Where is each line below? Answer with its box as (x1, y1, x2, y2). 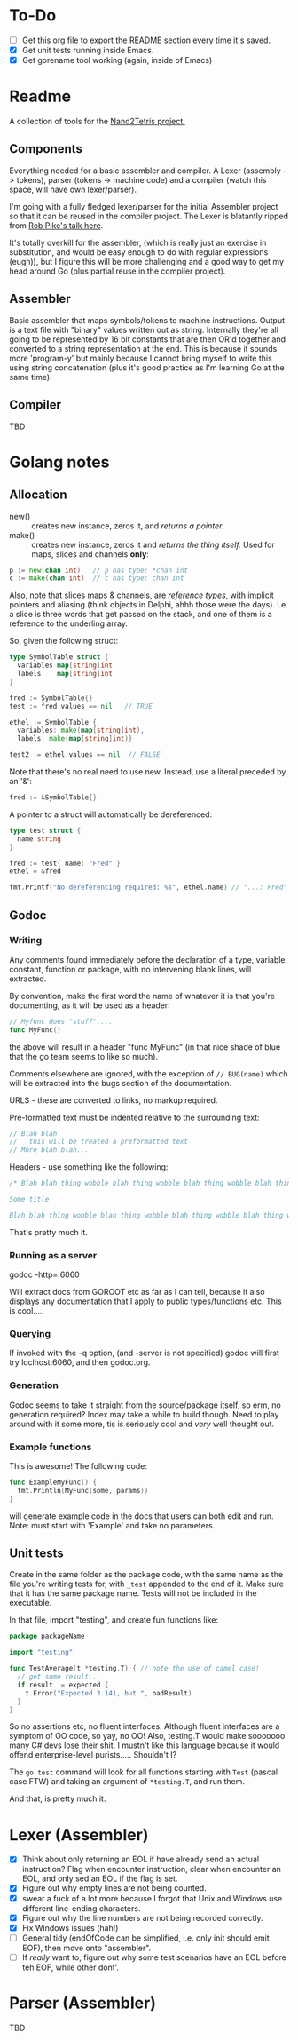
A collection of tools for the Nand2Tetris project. (9, 116, 186, 127)
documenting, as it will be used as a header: (9, 1000, 170, 1011)
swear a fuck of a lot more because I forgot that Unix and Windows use (21, 1893, 283, 1903)
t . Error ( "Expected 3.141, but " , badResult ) (25, 1688, 192, 1697)
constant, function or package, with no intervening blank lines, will (9, 964, 252, 974)
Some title (9, 1195, 50, 1204)
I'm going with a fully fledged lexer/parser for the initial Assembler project (9, 201, 278, 211)
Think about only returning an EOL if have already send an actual (21, 1853, 260, 1865)
